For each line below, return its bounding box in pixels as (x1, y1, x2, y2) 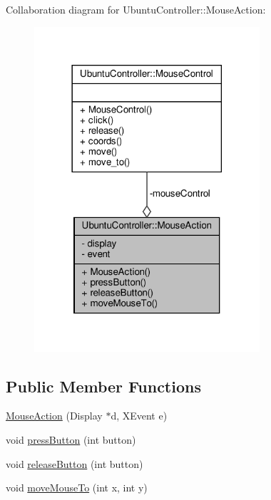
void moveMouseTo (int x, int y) (6, 480, 148, 495)
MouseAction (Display (6, 408, 103, 423)
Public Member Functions (6, 375, 201, 397)
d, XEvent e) (111, 408, 168, 423)
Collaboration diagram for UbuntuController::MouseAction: (6, 2, 266, 16)
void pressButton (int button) (6, 432, 136, 447)
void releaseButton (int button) (6, 456, 143, 471)
